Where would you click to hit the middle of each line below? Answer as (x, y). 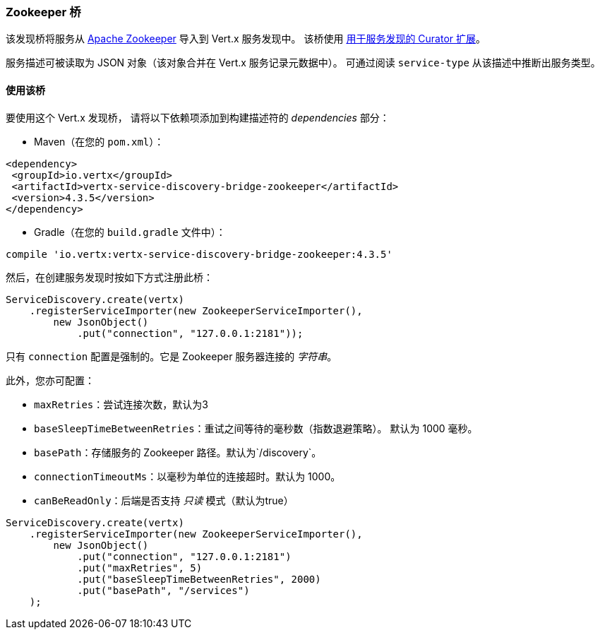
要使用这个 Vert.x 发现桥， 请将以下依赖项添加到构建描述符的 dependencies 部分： (198, 117)
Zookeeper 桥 (43, 12)
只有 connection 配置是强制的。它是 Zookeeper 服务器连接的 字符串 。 (172, 356)
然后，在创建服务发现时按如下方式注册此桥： (109, 277)
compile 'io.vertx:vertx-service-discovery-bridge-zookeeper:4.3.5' (199, 254)
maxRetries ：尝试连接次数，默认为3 (121, 404)
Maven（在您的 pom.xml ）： (99, 141)
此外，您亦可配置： (50, 380)
